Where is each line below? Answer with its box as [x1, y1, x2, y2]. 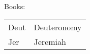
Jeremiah [34, 35, 66, 47]
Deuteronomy [34, 21, 82, 33]
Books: [4, 1, 25, 11]
